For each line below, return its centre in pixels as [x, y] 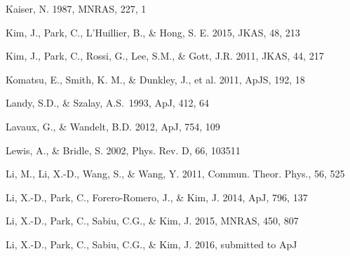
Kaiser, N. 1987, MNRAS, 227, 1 [76, 8]
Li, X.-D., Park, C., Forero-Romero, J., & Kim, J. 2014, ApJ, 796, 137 [157, 197]
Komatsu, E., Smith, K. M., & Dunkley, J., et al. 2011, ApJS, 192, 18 [155, 79]
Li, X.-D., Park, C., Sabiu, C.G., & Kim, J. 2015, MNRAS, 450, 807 [152, 221]
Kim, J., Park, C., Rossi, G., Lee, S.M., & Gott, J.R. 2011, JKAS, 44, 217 [165, 56]
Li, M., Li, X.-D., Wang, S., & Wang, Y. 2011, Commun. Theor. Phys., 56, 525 [175, 174]
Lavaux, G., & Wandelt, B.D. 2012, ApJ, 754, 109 [113, 126]
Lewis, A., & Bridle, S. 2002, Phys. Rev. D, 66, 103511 [123, 150]
